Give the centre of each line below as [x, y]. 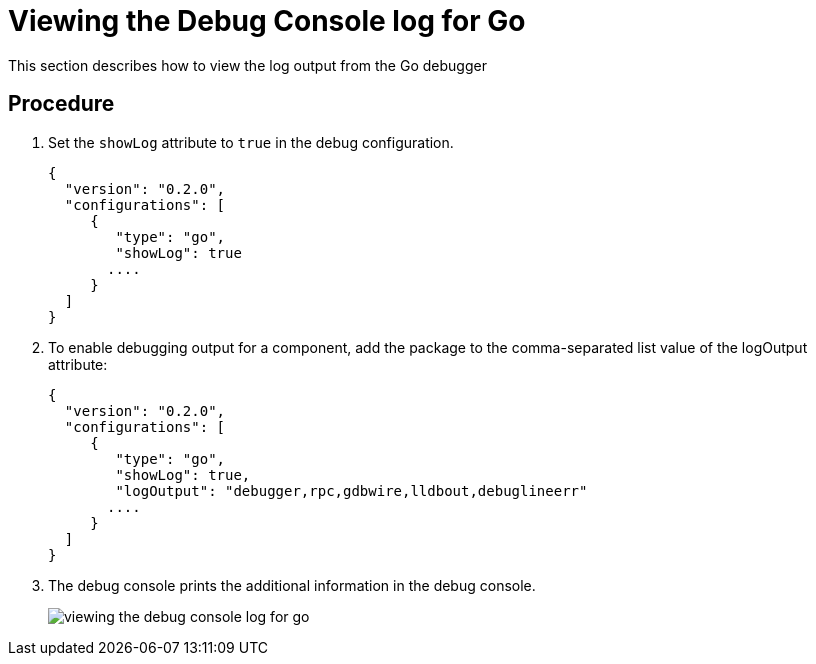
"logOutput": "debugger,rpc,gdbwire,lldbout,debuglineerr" [351, 490]
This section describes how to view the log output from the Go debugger [247, 65]
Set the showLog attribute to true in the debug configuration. [251, 142]
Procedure [61, 104]
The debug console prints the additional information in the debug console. [292, 585]
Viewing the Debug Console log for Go [267, 21]
